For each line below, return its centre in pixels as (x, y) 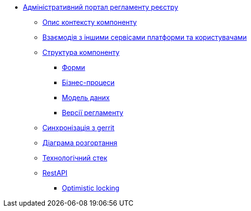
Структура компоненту (81, 52)
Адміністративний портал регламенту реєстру (101, 7)
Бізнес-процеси (88, 82)
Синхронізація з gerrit (78, 128)
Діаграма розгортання (80, 143)
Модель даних (86, 97)
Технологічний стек (75, 158)
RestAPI (55, 173)
